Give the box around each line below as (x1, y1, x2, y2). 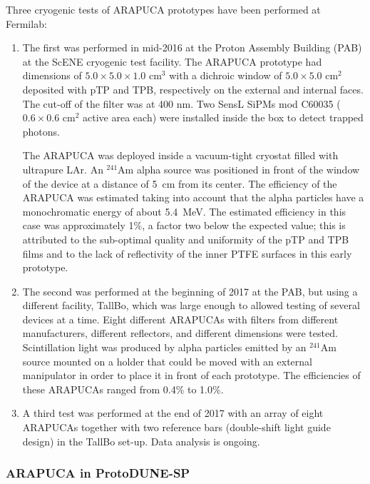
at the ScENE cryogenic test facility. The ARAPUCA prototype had (22, 54, 322, 69)
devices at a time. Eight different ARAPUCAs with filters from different (22, 311, 339, 326)
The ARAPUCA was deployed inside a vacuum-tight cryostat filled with (22, 148, 339, 163)
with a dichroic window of (169, 68, 282, 83)
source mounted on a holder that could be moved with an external (22, 353, 312, 368)
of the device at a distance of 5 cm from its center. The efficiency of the (22, 176, 337, 191)
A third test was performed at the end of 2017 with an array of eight (22, 405, 324, 420)
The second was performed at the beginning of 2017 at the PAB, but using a (22, 283, 358, 298)
